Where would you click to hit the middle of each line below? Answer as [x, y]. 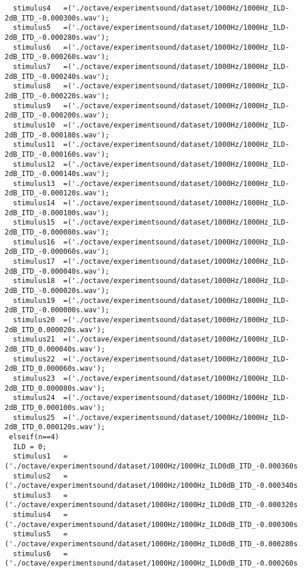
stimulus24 [34, 398]
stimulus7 [32, 66]
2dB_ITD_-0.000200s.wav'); [57, 116]
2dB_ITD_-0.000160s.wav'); [57, 154]
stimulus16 [34, 242]
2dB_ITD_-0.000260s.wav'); [57, 57]
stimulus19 [34, 300]
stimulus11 [34, 145]
